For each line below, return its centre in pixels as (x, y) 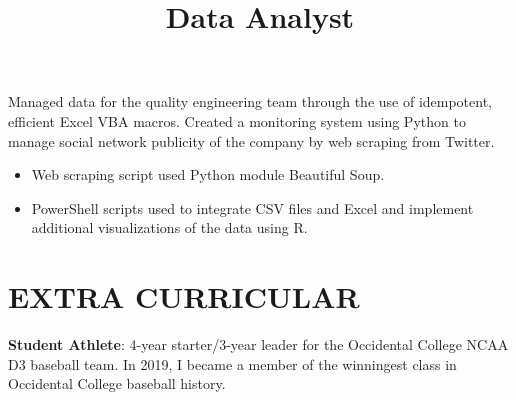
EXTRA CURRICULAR (184, 296)
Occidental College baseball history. (117, 383)
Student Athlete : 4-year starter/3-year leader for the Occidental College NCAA (258, 344)
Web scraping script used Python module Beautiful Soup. (208, 174)
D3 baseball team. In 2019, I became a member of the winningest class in (232, 363)
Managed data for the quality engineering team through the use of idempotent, (250, 101)
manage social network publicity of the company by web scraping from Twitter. (251, 140)
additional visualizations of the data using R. (169, 227)
